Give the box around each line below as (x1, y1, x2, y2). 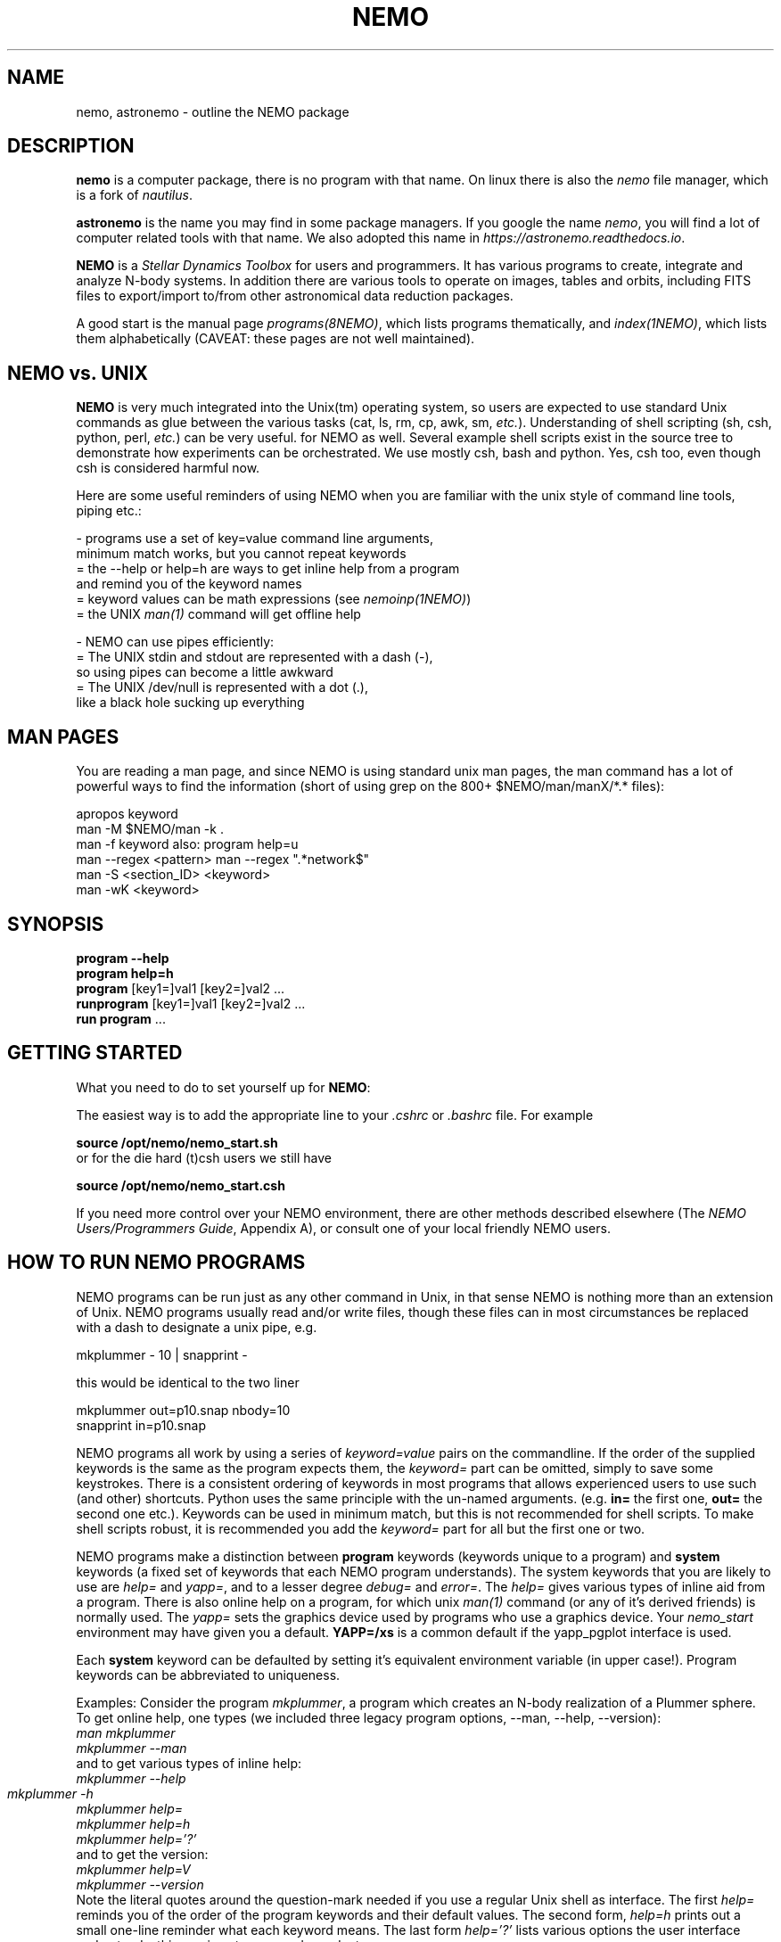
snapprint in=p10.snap (76, 1417, 206, 1433)
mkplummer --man (76, 1740, 187, 1756)
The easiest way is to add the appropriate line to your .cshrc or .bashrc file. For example (76, 1107, 594, 1123)
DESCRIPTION (7, 135, 135, 158)
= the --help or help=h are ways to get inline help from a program (76, 561, 460, 577)
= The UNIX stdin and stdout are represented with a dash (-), (76, 649, 433, 665)
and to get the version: (76, 1846, 209, 1862)
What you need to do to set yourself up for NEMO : (76, 1079, 371, 1095)
